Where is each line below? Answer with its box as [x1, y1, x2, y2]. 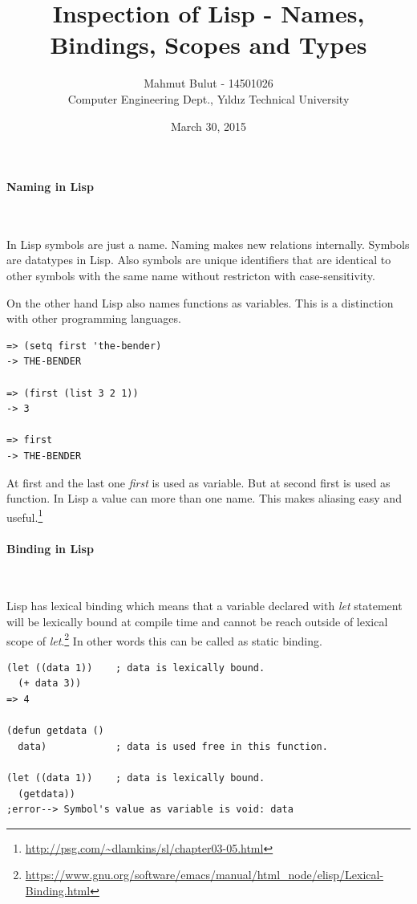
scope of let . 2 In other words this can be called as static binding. [6, 629, 322, 649]
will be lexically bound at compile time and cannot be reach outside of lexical [6, 613, 388, 630]
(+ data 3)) [18, 678, 82, 690]
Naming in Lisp [6, 178, 94, 195]
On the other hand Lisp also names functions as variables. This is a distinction [6, 294, 394, 311]
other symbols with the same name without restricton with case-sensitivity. [6, 267, 375, 284]
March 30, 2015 [170, 117, 247, 134]
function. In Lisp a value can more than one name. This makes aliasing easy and [6, 490, 402, 507]
